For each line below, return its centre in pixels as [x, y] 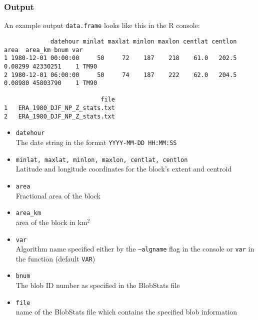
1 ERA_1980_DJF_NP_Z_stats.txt [59, 108]
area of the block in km [51, 222]
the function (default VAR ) [55, 258]
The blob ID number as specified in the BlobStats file [98, 285]
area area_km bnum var [43, 50]
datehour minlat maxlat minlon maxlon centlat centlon [144, 41]
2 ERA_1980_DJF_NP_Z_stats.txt [59, 116]
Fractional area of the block [58, 195]
